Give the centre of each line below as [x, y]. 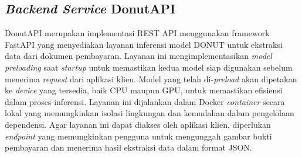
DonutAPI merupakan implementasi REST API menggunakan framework [137, 33]
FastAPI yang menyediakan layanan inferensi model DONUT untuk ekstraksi [144, 44]
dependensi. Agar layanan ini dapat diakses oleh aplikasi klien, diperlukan [138, 124]
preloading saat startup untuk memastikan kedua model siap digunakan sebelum [149, 67]
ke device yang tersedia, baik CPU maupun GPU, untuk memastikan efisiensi [144, 90]
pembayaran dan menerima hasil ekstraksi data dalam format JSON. [128, 147]
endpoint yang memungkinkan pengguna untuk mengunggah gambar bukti [138, 136]
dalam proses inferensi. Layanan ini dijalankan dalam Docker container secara [145, 101]
